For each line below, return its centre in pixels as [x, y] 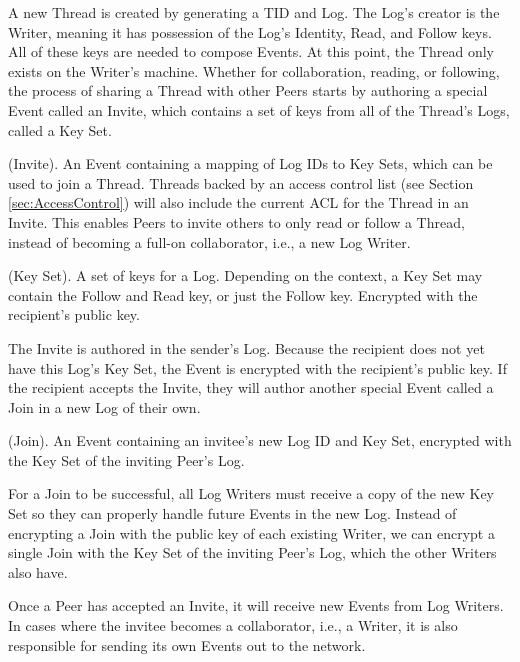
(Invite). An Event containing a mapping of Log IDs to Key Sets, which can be [250, 163]
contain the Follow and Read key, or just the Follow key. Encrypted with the [243, 294]
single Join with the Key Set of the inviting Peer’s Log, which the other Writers [252, 552]
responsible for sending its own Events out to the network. [187, 644]
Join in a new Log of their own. [104, 406]
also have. [38, 571]
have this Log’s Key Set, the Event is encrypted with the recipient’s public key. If [257, 367]
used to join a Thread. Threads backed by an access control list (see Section [241, 182]
